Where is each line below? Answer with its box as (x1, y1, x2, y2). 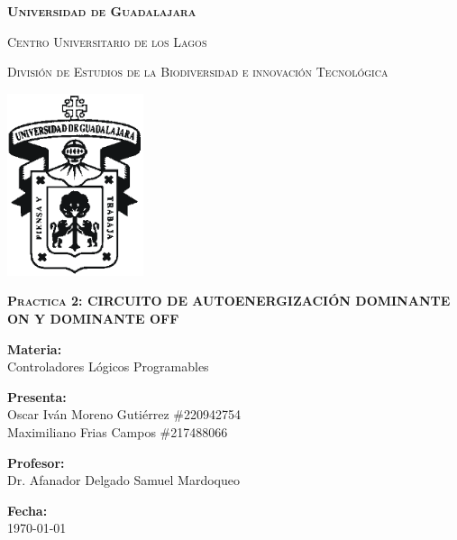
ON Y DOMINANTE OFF (7, 309, 179, 328)
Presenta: (7, 387, 67, 406)
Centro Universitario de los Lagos (7, 32, 207, 50)
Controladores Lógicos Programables (7, 357, 209, 376)
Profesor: (7, 453, 65, 471)
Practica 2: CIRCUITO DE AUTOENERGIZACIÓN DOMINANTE (7, 291, 451, 310)
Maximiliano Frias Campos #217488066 (7, 423, 228, 442)
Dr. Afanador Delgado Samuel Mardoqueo (7, 471, 240, 490)
